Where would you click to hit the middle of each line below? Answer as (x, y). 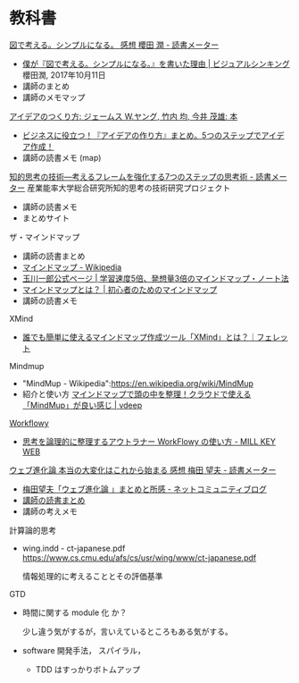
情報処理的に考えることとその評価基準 (92, 576)
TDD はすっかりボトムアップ (88, 669)
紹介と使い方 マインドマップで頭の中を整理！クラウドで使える (137, 393)
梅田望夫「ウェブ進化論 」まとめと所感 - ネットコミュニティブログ (145, 489)
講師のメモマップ (54, 97)
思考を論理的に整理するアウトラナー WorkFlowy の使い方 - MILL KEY (149, 441)
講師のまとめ (46, 86)
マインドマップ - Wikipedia (72, 267)
